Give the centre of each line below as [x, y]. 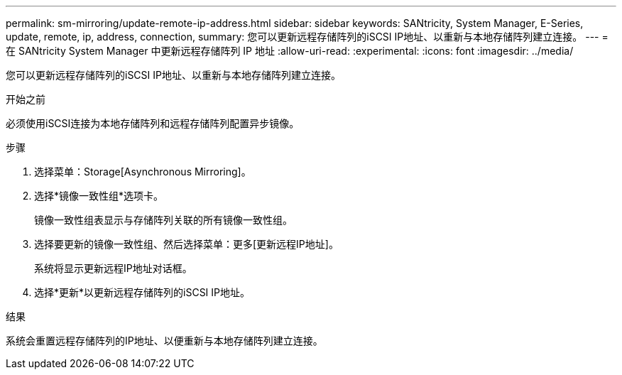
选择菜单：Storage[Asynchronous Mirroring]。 [143, 172]
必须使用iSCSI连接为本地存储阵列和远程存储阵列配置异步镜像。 [153, 123]
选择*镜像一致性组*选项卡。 [99, 196]
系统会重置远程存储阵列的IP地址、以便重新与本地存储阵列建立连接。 [164, 341]
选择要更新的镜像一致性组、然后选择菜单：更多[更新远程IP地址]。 [186, 244]
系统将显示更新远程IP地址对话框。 [113, 268]
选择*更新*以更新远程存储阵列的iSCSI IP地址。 [142, 292]
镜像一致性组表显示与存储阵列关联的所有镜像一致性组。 [163, 220]
